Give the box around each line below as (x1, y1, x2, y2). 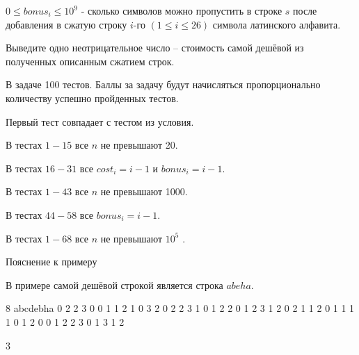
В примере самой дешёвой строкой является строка (6, 277, 223, 292)
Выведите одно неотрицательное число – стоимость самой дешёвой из (6, 40, 304, 55)
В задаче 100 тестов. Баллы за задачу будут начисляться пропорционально (6, 77, 321, 92)
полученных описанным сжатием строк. (6, 53, 175, 68)
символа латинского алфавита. (212, 17, 341, 31)
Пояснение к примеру (6, 254, 97, 269)
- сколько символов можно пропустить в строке (81, 3, 282, 17)
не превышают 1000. (100, 184, 188, 199)
